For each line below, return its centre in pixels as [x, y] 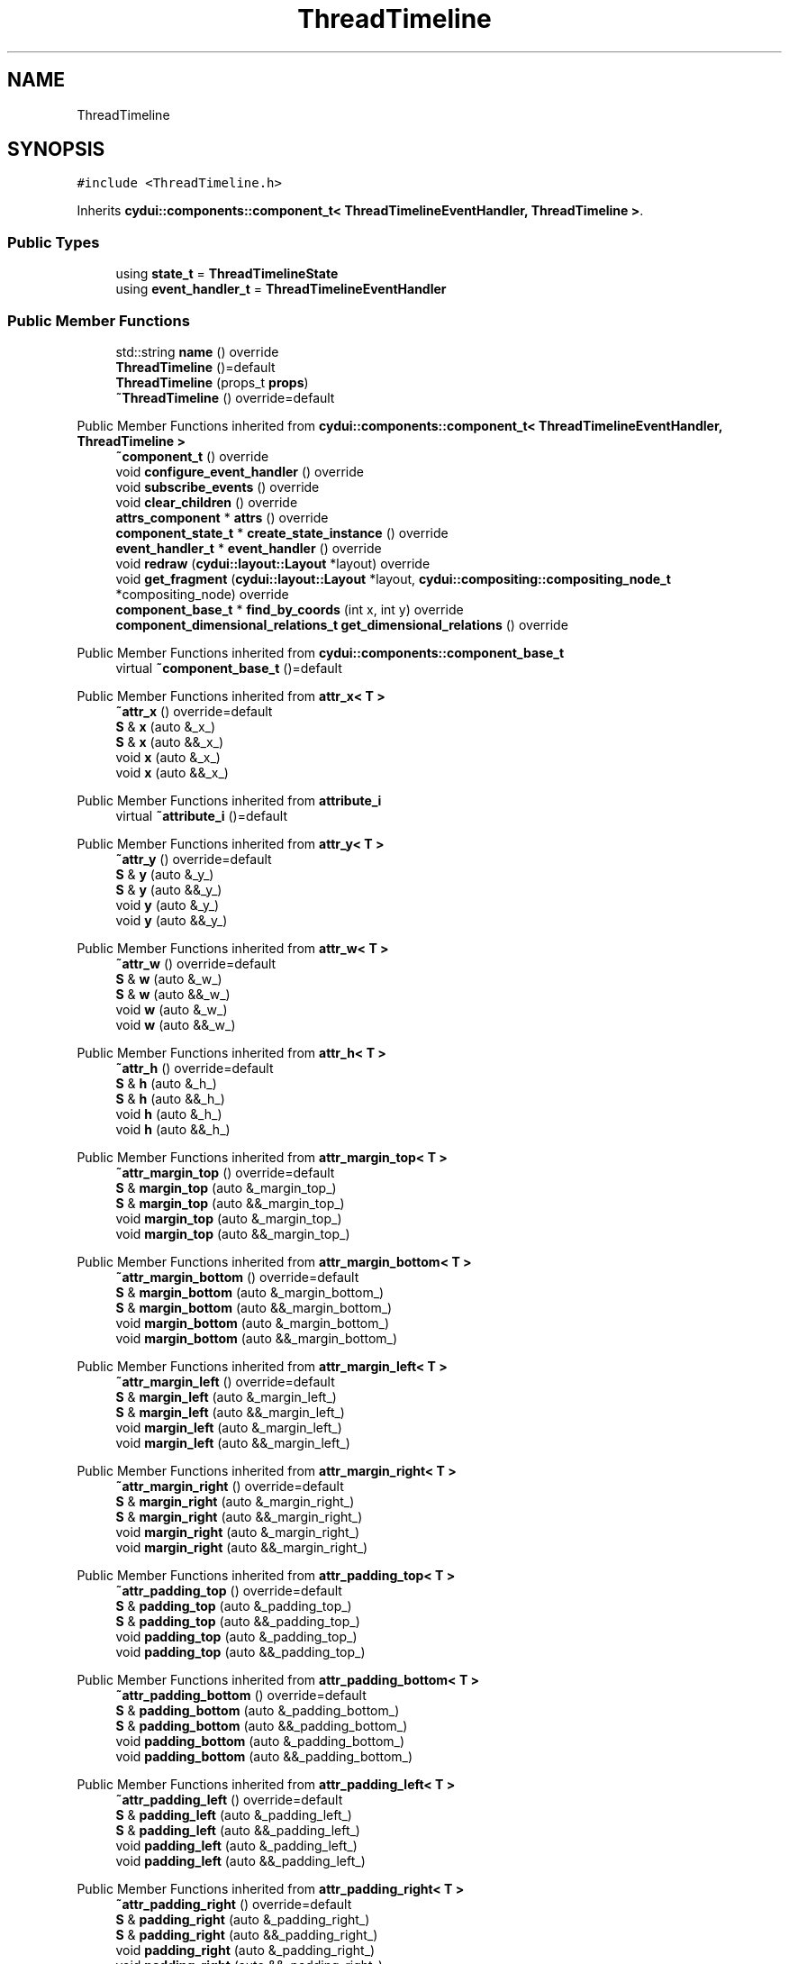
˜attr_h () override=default [195, 1068]
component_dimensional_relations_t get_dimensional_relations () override [342, 624]
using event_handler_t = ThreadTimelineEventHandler [281, 289]
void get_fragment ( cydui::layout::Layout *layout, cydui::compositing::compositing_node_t [393, 578]
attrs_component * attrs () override [222, 517]
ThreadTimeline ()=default [195, 367]
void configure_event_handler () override [240, 471]
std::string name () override [197, 351]
